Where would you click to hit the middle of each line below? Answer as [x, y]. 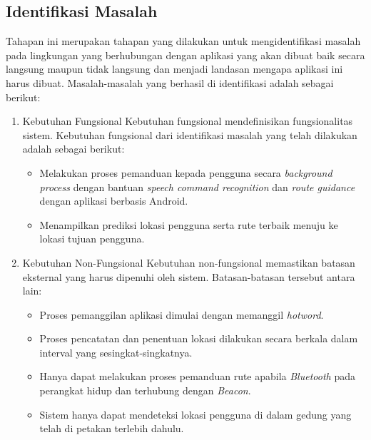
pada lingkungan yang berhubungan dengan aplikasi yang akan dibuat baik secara [185, 55]
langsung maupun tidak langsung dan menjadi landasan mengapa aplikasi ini [174, 69]
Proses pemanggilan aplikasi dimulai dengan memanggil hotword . [182, 314]
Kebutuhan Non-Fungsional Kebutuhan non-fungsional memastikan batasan [189, 262]
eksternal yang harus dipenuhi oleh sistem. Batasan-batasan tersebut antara [189, 276]
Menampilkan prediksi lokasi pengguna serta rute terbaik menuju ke [189, 224]
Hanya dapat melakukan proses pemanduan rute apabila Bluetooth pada [197, 376]
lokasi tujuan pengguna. [92, 239]
